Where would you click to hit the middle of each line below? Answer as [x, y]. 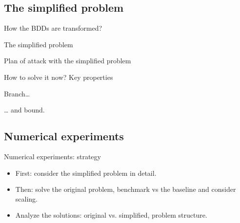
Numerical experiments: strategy [52, 156]
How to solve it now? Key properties [59, 77]
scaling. [26, 198]
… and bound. [24, 110]
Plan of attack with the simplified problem [68, 61]
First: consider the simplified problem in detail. [86, 173]
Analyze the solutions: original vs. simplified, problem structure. [111, 215]
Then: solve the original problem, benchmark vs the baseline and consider [126, 189]
